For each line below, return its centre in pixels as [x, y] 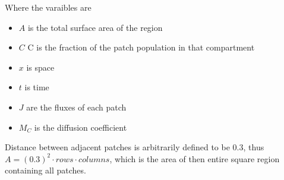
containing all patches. [45, 170]
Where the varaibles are [48, 7]
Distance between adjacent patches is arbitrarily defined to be [117, 147]
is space [40, 67]
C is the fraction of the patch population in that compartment [141, 47]
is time [37, 87]
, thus [254, 147]
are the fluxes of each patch [76, 107]
